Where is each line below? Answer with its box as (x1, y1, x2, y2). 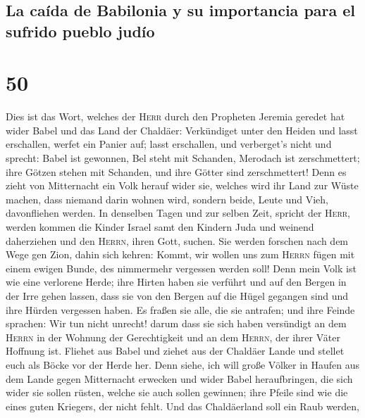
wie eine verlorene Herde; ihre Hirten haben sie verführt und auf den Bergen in (6, 274, 347, 289)
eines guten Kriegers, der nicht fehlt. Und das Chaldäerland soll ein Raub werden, (6, 398, 359, 413)
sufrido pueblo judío (6, 20, 155, 42)
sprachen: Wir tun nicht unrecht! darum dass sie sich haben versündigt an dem (6, 316, 347, 331)
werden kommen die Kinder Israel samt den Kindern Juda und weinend (6, 220, 314, 234)
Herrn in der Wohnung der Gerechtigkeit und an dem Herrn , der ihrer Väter (6, 329, 340, 344)
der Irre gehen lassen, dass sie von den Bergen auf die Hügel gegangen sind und (6, 289, 349, 303)
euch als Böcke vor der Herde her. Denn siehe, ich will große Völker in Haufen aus (6, 357, 360, 372)
